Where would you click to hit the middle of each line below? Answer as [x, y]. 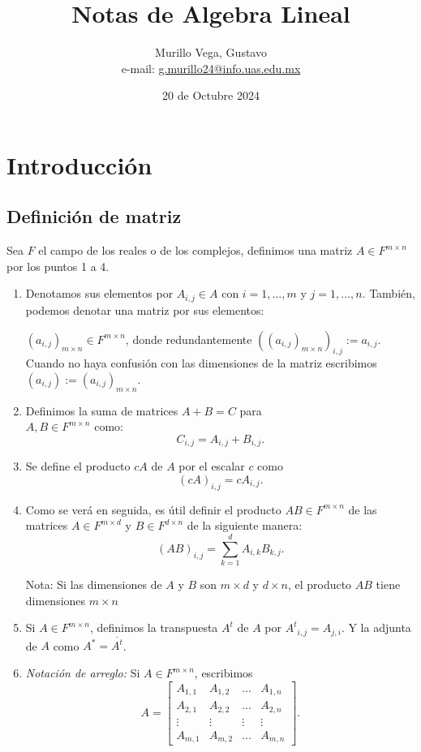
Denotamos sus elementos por [99, 293]
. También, [389, 293]
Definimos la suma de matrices [102, 410]
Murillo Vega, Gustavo [211, 52]
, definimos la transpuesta [154, 627]
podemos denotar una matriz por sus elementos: [145, 309]
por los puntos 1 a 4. [58, 266]
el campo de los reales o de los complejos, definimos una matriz [195, 250]
